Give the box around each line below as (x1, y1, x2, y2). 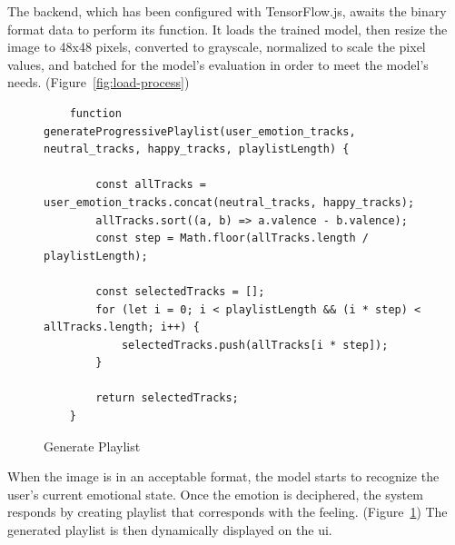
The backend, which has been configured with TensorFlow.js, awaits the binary (7, 2, 447, 20)
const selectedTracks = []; (95, 284, 265, 298)
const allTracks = (95, 178, 206, 192)
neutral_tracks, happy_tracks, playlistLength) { (44, 143, 350, 156)
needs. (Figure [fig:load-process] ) (7, 73, 190, 92)
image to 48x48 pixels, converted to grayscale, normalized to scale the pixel (7, 37, 426, 56)
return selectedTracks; (95, 391, 239, 405)
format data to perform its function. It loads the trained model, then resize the (7, 19, 448, 38)
